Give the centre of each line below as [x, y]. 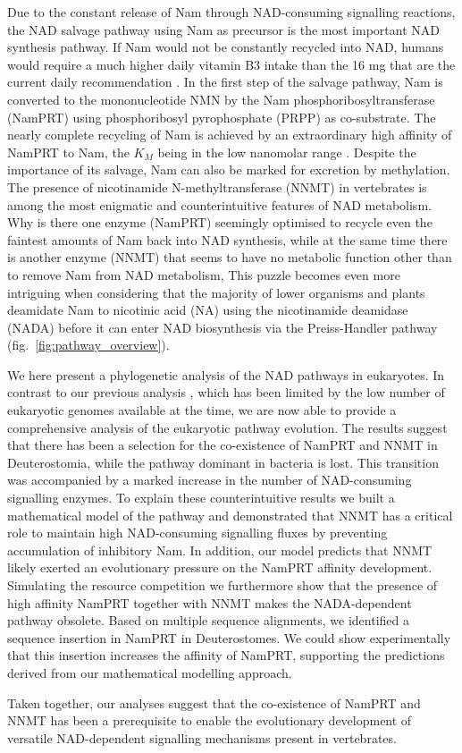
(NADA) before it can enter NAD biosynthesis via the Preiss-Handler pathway [223, 327]
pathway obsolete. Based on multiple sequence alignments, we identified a [209, 620]
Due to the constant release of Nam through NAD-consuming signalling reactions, [231, 12]
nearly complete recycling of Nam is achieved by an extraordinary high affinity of [230, 135]
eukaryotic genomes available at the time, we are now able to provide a [202, 410]
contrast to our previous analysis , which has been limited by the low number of [226, 392]
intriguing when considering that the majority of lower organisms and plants [216, 292]
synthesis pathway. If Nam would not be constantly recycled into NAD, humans [226, 47]
